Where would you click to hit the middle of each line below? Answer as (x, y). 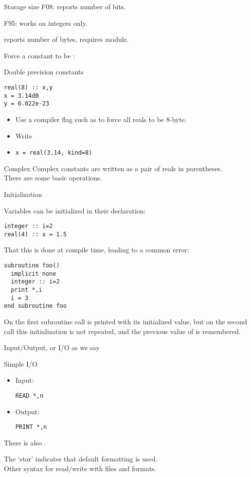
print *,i (27, 290)
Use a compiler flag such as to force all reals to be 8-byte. (101, 119)
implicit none (34, 274)
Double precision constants (44, 72)
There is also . (25, 442)
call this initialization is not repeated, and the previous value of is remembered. (122, 331)
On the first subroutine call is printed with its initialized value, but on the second (125, 321)
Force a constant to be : (39, 55)
